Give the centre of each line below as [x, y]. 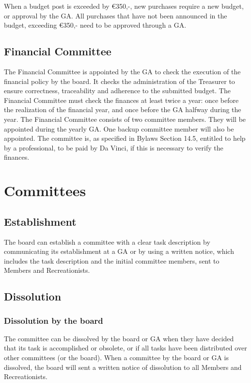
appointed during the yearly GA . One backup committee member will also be [119, 128]
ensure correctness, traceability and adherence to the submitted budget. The [117, 91]
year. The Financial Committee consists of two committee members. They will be [125, 119]
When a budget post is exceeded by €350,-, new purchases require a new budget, [124, 6]
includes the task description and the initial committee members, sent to [112, 260]
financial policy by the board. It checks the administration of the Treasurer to [119, 81]
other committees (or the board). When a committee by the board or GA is [116, 358]
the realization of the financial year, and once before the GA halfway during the [123, 109]
